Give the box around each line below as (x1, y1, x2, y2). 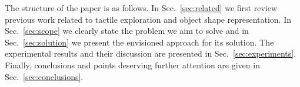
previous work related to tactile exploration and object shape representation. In (5, 13, 291, 25)
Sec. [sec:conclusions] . (5, 70, 84, 82)
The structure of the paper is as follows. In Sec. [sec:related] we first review (5, 2, 278, 13)
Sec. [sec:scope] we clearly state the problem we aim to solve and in (5, 25, 249, 37)
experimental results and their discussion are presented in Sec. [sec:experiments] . (5, 47, 296, 60)
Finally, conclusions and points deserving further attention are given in (5, 58, 260, 71)
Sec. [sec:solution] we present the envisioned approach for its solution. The (5, 36, 274, 48)
